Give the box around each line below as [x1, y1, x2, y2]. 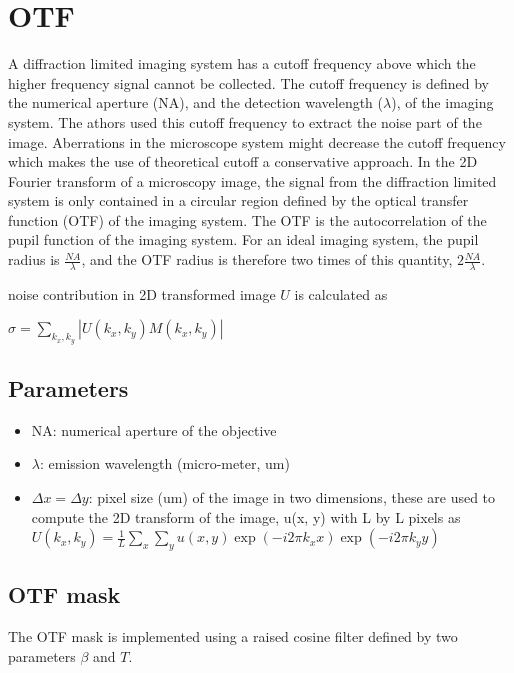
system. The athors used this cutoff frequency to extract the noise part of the [8, 111, 482, 132]
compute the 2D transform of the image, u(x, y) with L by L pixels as [31, 506, 461, 527]
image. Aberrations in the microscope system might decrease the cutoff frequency [8, 131, 506, 152]
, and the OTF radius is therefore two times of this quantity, [81, 249, 453, 270]
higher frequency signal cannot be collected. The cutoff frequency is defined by [8, 72, 489, 93]
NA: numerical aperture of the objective [31, 419, 277, 440]
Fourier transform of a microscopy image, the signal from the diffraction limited [8, 170, 497, 191]
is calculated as [294, 283, 388, 304]
